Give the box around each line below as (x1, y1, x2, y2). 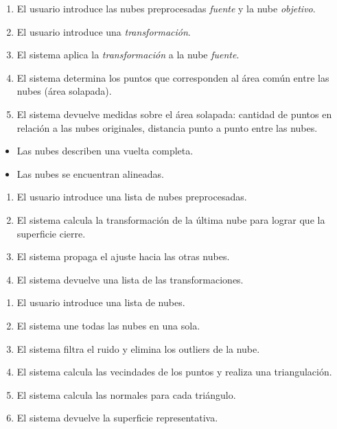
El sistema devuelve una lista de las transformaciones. (16, 272, 244, 286)
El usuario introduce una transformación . (16, 24, 191, 38)
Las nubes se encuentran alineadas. (16, 166, 164, 181)
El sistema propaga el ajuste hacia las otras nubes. (16, 249, 230, 264)
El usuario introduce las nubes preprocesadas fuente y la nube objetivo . (16, 1, 316, 15)
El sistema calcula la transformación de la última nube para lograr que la (16, 212, 325, 227)
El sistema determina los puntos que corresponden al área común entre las (16, 70, 329, 84)
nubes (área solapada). (16, 84, 112, 98)
